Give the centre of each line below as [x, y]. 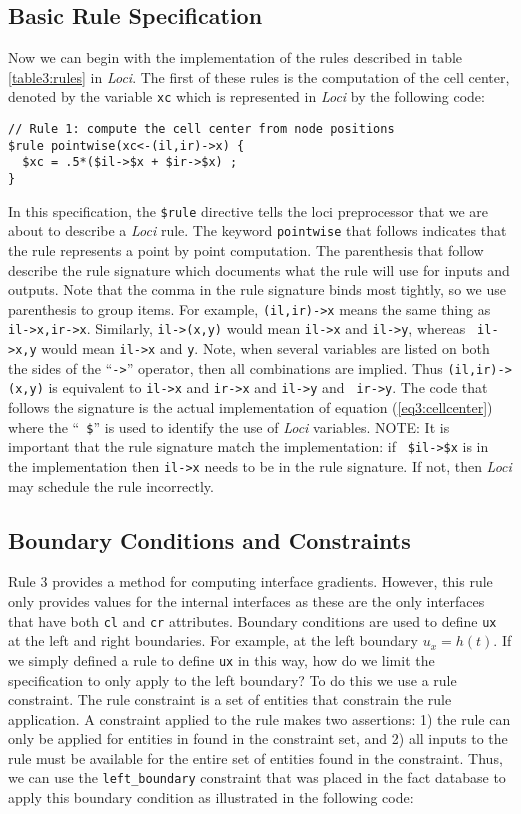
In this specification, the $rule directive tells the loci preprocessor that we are [248, 210]
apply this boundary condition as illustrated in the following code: [211, 797]
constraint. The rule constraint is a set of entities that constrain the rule [230, 699]
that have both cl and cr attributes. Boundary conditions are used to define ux [252, 620]
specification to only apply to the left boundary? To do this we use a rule [232, 679]
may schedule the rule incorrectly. [111, 485]
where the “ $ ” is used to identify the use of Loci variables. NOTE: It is [229, 426]
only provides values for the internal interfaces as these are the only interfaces [246, 601]
